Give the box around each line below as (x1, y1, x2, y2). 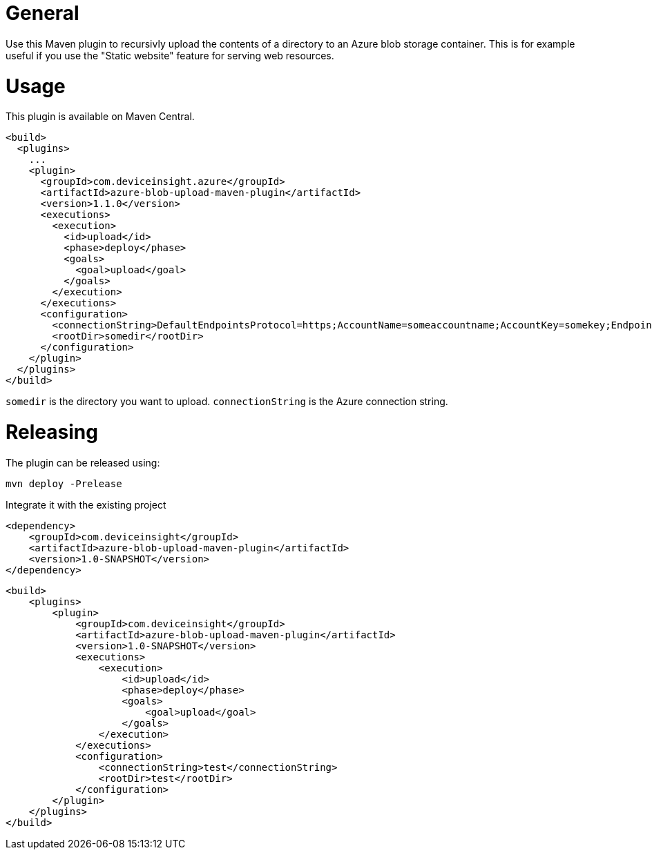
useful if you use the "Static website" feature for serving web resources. (6, 49, 334, 61)
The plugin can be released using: (6, 456, 160, 469)
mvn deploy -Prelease (6, 478, 122, 489)
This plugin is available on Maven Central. (6, 110, 195, 123)
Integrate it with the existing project (6, 498, 166, 511)
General (6, 1, 79, 25)
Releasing (6, 420, 98, 444)
